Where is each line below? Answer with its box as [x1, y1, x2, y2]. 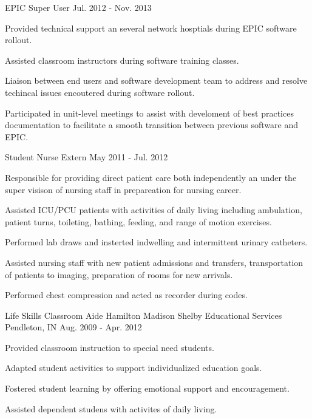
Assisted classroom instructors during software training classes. [5, 53, 239, 66]
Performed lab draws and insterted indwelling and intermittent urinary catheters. [5, 236, 308, 248]
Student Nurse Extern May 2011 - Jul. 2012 [5, 151, 168, 163]
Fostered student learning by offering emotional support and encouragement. [5, 382, 290, 395]
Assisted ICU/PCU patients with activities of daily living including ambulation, [5, 203, 302, 216]
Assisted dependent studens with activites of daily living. [5, 402, 217, 415]
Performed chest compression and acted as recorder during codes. [5, 288, 248, 301]
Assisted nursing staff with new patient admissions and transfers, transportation [5, 256, 304, 268]
